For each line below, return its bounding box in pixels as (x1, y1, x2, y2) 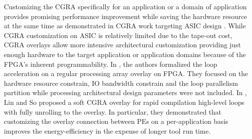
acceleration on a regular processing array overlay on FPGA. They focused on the (4, 68, 248, 79)
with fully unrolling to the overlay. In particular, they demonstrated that (4, 106, 222, 117)
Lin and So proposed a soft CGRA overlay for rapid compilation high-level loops (4, 97, 245, 107)
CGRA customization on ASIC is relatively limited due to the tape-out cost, (4, 30, 233, 40)
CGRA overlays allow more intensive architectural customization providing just (4, 40, 241, 50)
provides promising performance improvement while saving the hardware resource (4, 11, 247, 21)
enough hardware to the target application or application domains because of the (4, 49, 246, 59)
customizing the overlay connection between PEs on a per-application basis (4, 116, 229, 126)
